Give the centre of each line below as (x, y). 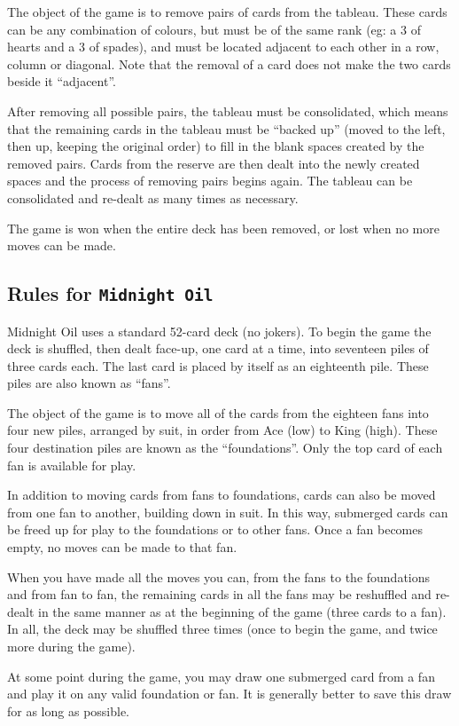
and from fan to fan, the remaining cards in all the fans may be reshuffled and (219, 594)
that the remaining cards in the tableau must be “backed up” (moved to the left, (226, 128)
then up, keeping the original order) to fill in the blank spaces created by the (216, 146)
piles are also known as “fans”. (89, 383)
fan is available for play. (72, 465)
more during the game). (71, 646)
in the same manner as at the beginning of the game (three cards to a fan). (242, 611)
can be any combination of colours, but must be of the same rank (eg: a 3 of (214, 29)
